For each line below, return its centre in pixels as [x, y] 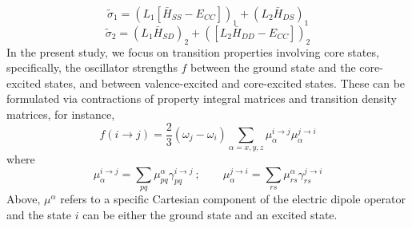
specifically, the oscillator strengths [92, 67]
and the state [39, 215]
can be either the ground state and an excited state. [210, 215]
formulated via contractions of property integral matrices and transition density [202, 98]
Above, [24, 199]
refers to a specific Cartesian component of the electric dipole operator [233, 199]
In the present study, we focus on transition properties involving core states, [193, 51]
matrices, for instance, [61, 114]
